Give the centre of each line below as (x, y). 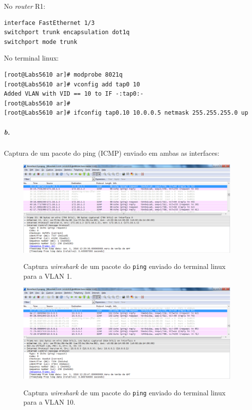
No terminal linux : (31, 58)
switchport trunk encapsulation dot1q (67, 32)
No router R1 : (25, 6)
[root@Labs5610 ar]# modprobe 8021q (63, 74)
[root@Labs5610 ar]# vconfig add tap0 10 (72, 84)
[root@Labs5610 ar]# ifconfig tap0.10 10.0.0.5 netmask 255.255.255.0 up (126, 113)
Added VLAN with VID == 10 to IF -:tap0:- (74, 94)
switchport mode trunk (41, 42)
